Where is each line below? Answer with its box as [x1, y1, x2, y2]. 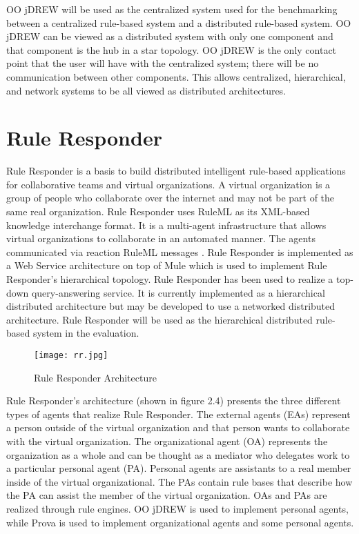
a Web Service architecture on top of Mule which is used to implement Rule [6, 258, 327, 273]
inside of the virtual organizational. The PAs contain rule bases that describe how [6, 474, 353, 488]
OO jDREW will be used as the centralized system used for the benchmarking [6, 2, 338, 16]
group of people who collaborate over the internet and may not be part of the [6, 190, 335, 205]
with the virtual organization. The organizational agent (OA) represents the [6, 434, 328, 448]
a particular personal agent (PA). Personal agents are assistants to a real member [6, 461, 351, 475]
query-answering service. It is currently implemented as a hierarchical [31, 285, 325, 299]
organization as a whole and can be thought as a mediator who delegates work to [6, 447, 350, 462]
